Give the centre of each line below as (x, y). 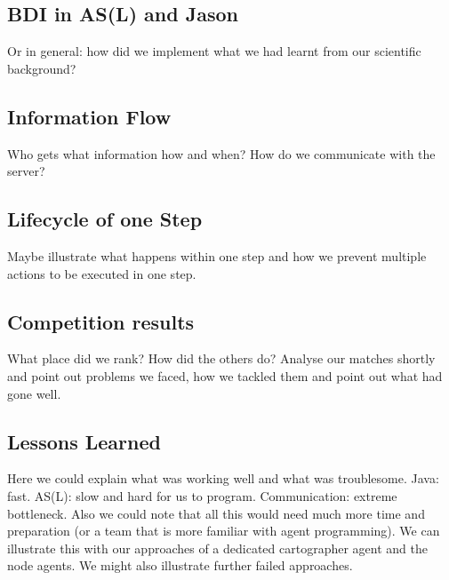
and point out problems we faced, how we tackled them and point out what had (225, 375)
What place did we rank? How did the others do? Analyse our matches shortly (221, 358)
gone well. (34, 393)
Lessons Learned (84, 441)
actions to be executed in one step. (102, 273)
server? (26, 171)
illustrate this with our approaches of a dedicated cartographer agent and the (217, 548)
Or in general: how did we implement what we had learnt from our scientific (214, 51)
